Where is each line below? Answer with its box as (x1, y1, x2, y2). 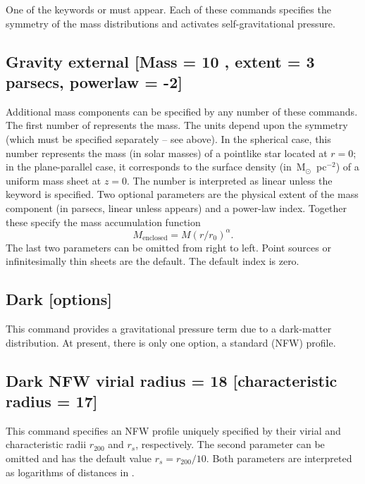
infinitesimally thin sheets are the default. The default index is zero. (6, 254, 299, 268)
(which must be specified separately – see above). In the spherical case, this (6, 131, 331, 146)
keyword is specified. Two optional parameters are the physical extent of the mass (6, 187, 359, 201)
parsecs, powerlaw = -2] (6, 70, 182, 92)
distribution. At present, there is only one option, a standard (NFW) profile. (6, 335, 336, 349)
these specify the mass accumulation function (6, 214, 201, 229)
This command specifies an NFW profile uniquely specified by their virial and (6, 423, 341, 438)
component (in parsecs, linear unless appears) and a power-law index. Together (6, 200, 347, 215)
